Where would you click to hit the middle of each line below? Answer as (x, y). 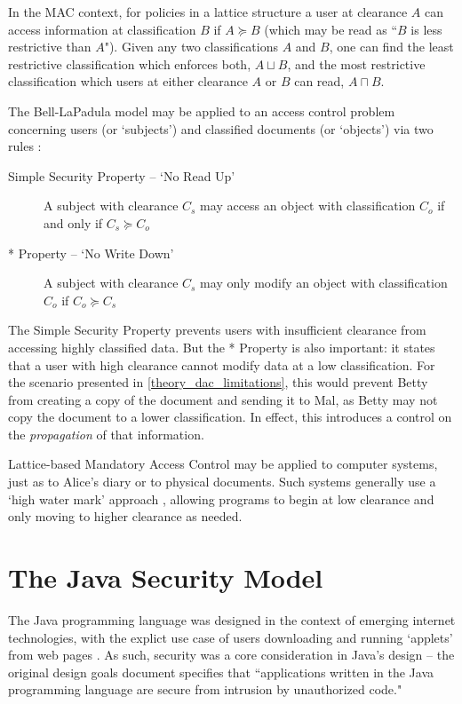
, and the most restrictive (356, 63)
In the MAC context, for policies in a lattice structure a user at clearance (208, 12)
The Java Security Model (166, 577)
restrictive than (50, 47)
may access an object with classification (308, 206)
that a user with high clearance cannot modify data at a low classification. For (222, 364)
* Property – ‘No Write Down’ (91, 253)
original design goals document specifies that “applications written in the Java (221, 672)
